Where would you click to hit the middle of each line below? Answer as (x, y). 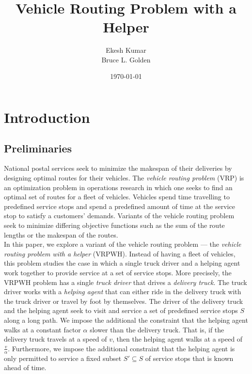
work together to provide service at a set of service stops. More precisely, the (118, 273)
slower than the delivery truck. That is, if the (157, 329)
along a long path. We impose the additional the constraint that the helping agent (126, 320)
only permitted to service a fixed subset (63, 358)
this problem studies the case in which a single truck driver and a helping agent (122, 263)
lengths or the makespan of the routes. (61, 234)
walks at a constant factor (42, 329)
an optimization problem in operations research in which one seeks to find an (118, 187)
